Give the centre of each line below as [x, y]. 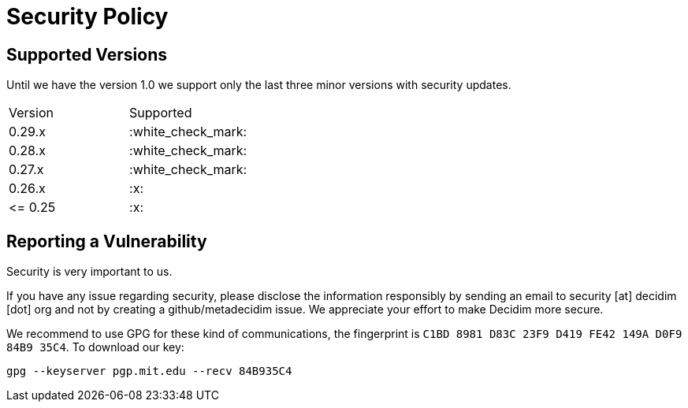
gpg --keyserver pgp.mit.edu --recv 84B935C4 [149, 371]
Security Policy [87, 17]
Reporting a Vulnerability [107, 241]
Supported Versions [87, 54]
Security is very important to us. [89, 272]
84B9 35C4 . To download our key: [95, 347]
